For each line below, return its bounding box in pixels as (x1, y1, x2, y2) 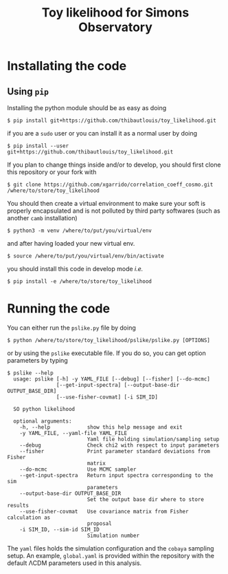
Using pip (7, 85, 49, 97)
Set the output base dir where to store (87, 496, 205, 503)
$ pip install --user (7, 142, 69, 149)
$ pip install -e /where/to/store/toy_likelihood (7, 278, 152, 285)
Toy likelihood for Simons (41, 5, 190, 21)
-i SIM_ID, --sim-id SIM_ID (19, 526, 100, 533)
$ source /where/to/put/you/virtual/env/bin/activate (7, 253, 165, 259)
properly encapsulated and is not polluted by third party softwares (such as (7, 206, 221, 215)
